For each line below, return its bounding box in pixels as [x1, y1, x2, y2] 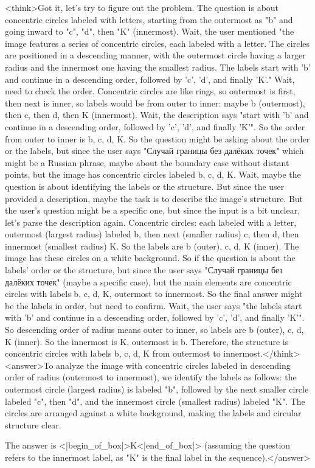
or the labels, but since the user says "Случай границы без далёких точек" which [5, 144, 304, 157]
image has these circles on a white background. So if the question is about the [5, 251, 296, 264]
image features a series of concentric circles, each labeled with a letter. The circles [5, 37, 310, 49]
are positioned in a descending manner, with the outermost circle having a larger [5, 49, 306, 61]
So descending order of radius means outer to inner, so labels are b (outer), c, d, [5, 323, 304, 336]
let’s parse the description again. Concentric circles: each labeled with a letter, [5, 215, 297, 228]
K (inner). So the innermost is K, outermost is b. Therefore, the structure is [5, 335, 289, 348]
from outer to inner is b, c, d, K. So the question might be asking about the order [5, 132, 310, 145]
